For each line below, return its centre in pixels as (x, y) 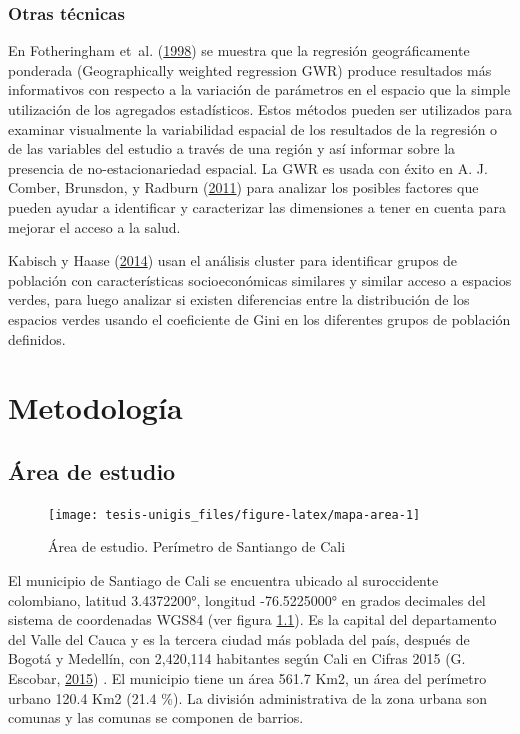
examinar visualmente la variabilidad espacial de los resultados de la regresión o (253, 128)
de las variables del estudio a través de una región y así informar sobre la (232, 148)
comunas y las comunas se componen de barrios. (156, 717)
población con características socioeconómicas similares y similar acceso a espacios (260, 279)
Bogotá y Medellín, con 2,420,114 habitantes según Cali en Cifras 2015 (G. (237, 658)
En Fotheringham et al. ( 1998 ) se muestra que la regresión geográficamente (239, 50)
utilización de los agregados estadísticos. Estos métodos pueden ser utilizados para (260, 109)
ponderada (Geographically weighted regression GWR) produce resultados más (250, 69)
